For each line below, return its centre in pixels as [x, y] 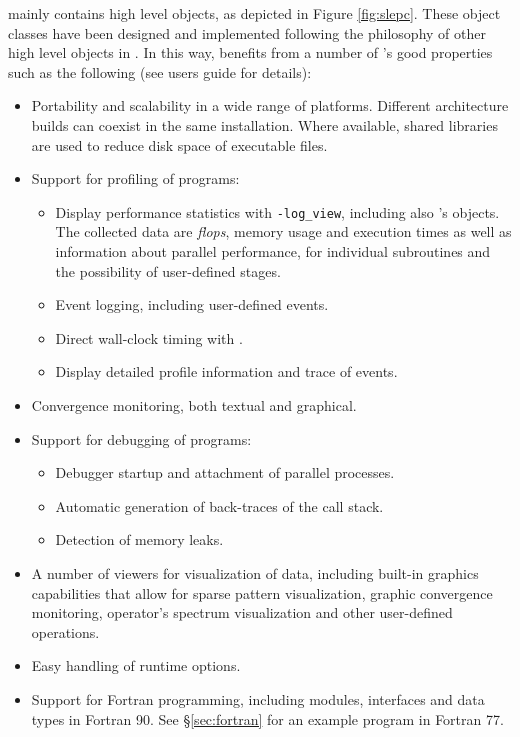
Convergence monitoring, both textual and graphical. [194, 404]
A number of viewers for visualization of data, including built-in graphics [255, 572]
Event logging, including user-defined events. [192, 304]
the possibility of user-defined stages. [168, 270]
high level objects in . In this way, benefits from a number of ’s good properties [250, 52]
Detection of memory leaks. [139, 539]
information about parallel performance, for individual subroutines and [273, 251]
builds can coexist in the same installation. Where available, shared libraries [264, 124]
